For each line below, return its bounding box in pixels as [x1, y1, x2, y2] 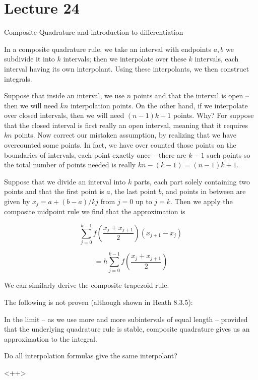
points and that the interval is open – [133, 90, 249, 101]
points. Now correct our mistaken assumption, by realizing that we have [14, 130, 237, 140]
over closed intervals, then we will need [4, 110, 124, 120]
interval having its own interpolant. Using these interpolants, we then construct [4, 63, 249, 74]
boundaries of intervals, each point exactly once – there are [4, 149, 186, 160]
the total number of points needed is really [4, 159, 136, 170]
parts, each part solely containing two [134, 176, 250, 186]
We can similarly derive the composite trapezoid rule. [4, 280, 169, 290]
